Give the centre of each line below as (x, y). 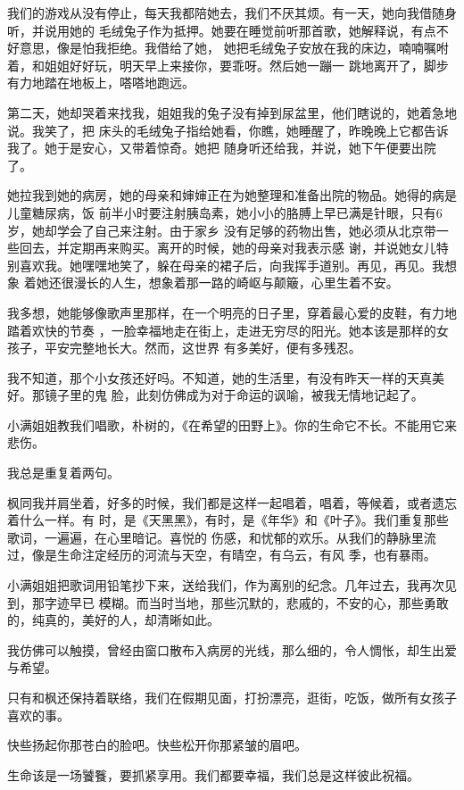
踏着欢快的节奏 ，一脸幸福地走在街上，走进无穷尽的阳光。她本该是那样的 (222, 330)
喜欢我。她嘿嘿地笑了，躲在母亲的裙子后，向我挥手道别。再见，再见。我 (232, 265)
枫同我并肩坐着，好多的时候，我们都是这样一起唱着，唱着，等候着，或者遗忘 (232, 502)
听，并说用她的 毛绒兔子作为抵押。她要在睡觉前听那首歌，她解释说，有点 (222, 30)
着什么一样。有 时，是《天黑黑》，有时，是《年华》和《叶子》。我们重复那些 (228, 520)
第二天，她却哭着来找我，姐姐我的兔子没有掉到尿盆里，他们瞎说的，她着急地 (232, 112)
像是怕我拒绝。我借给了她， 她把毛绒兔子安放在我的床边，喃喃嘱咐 (253, 48)
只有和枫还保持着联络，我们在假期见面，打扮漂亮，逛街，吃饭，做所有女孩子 (232, 697)
